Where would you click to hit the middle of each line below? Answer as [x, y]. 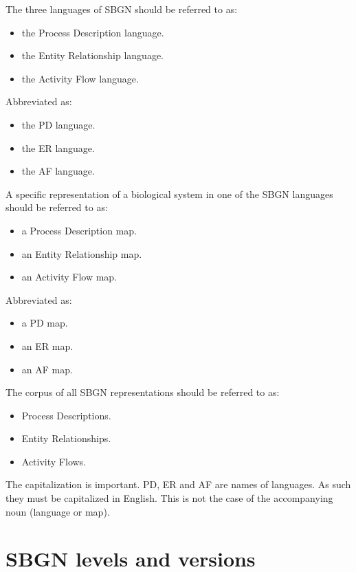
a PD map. [45, 323]
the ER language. [58, 147]
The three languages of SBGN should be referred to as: [122, 9]
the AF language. [58, 171]
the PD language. [58, 124]
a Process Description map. [79, 230]
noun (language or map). [58, 511]
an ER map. [47, 345]
